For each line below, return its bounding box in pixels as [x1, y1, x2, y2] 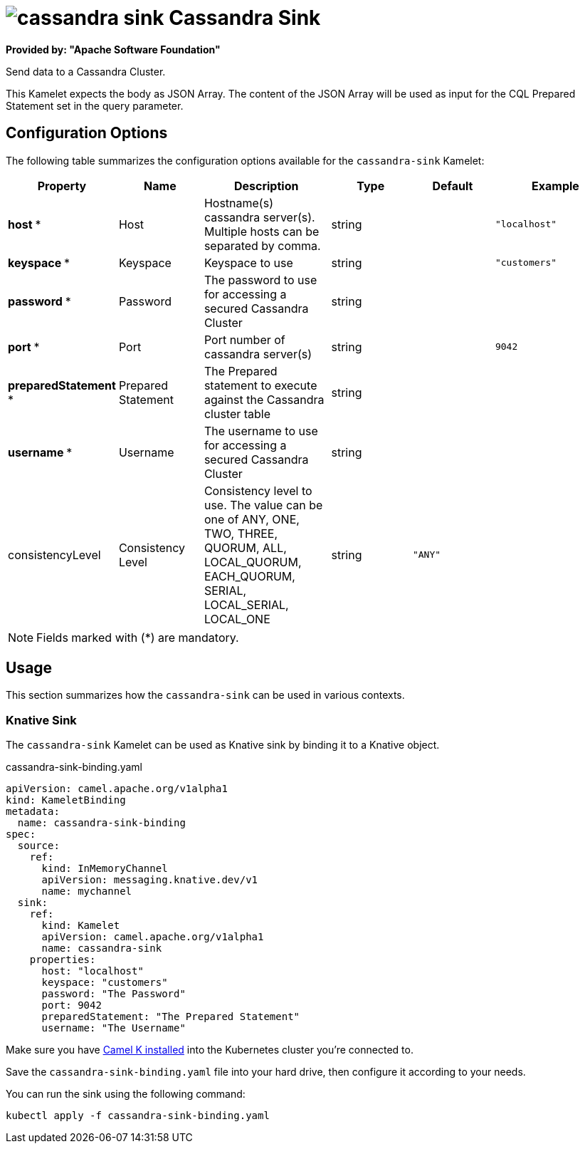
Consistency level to [204, 483, 312, 498]
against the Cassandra [204, 392, 325, 407]
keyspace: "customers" [41, 977, 168, 989]
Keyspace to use [204, 255, 293, 270]
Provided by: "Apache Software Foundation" [6, 43, 221, 56]
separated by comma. [204, 238, 321, 253]
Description [233, 178, 299, 193]
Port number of [204, 332, 285, 347]
